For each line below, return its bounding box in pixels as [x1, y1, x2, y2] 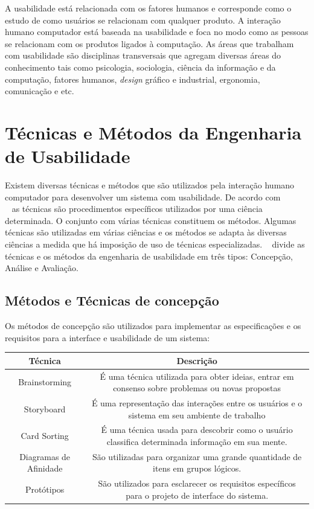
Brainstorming [18, 376, 72, 388]
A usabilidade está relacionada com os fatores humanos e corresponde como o [5, 2, 292, 14]
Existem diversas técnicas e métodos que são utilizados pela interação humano [5, 179, 295, 191]
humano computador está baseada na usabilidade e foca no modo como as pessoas [5, 25, 309, 38]
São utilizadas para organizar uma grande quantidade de [92, 450, 302, 463]
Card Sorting [21, 429, 69, 442]
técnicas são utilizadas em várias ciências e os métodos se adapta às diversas [5, 226, 287, 238]
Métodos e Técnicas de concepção [5, 291, 219, 310]
